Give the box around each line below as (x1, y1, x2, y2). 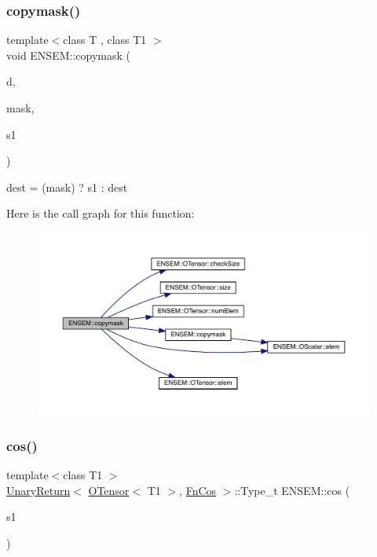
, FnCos (179, 482, 217, 498)
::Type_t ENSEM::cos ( (234, 482, 350, 498)
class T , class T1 (63, 31, 147, 48)
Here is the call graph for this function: (6, 205, 195, 222)
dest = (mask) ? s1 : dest (6, 178, 128, 195)
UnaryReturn (6, 482, 71, 498)
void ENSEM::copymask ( (6, 46, 130, 63)
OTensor (88, 482, 130, 498)
